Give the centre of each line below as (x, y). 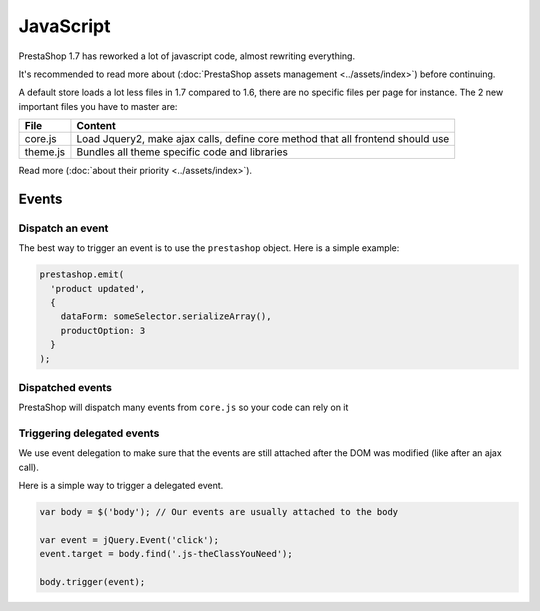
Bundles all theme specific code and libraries (182, 152)
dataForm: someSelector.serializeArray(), (166, 316)
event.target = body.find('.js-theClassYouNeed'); (166, 554)
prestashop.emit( (82, 274)
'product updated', (98, 288)
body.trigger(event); (92, 582)
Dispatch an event (63, 228)
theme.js (45, 152)
